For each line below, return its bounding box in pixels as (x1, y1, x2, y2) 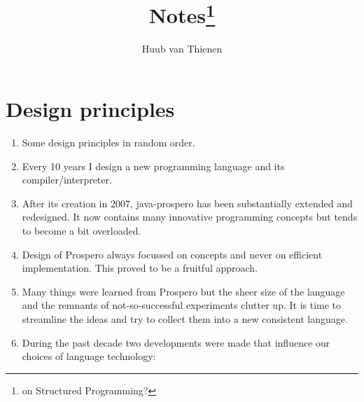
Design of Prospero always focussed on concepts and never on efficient (22, 247, 323, 261)
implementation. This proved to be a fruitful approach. (22, 261, 258, 275)
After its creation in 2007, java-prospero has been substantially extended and (22, 195, 353, 210)
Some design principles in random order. (22, 134, 195, 149)
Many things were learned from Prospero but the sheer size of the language (22, 284, 345, 298)
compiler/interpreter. (22, 172, 112, 187)
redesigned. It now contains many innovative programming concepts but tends (22, 209, 358, 224)
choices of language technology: (22, 349, 156, 363)
